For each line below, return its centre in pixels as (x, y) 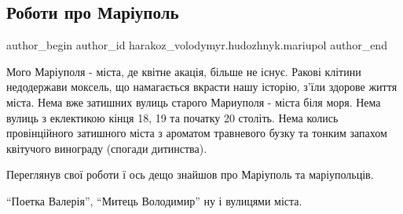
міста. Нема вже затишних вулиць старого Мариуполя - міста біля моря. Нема (194, 102)
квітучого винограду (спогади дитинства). (107, 148)
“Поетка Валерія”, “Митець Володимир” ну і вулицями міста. (154, 200)
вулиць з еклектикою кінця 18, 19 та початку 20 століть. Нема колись (172, 117)
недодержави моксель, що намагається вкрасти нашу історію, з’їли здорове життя (202, 87)
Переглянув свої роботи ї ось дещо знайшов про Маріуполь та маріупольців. (190, 174)
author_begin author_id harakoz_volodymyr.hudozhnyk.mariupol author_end (197, 45)
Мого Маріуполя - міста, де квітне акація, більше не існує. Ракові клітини (184, 71)
